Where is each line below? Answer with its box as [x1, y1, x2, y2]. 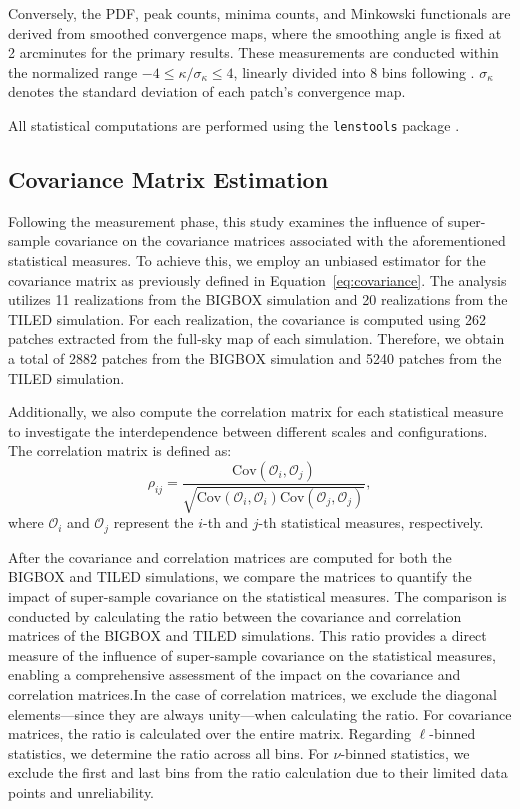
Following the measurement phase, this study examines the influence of [8, 210, 443, 231]
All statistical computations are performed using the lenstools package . [8, 114, 460, 135]
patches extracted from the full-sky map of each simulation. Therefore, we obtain [8, 328, 505, 349]
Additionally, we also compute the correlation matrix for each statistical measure [8, 401, 504, 422]
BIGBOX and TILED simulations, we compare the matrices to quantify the [8, 566, 472, 587]
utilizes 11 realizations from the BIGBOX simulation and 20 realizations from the [8, 289, 508, 310]
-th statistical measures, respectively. [258, 512, 484, 533]
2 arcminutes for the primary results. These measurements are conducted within [8, 42, 499, 63]
